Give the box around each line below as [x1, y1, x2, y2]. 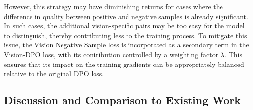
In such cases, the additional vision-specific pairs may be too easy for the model [4, 21, 245, 31]
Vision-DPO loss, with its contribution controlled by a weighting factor [4, 49, 219, 59]
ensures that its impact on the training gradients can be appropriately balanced [4, 59, 244, 69]
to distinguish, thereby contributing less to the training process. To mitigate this [4, 30, 247, 40]
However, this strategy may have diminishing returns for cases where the [4, 1, 223, 11]
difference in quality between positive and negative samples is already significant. [4, 11, 248, 21]
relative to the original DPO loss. [4, 68, 104, 79]
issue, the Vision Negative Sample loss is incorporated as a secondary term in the [4, 40, 249, 50]
